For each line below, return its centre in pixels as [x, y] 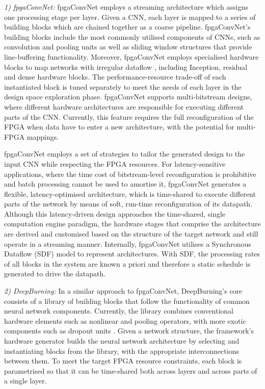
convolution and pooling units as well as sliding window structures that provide [128, 47]
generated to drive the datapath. [55, 274]
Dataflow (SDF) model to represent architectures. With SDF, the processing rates [132, 254]
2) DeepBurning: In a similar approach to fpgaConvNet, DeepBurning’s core [123, 291]
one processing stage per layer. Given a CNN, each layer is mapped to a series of [130, 17]
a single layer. [25, 381]
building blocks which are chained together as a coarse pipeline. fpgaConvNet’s [127, 27]
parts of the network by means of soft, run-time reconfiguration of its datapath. [128, 204]
